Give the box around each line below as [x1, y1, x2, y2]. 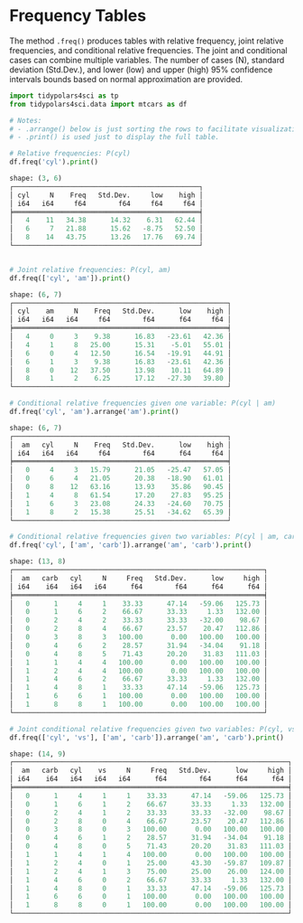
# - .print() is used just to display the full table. [9, 133, 220, 142]
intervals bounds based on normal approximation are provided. [9, 73, 243, 84]
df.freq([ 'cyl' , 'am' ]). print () [9, 273, 131, 283]
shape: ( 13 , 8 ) [9, 557, 67, 566]
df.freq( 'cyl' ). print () [9, 157, 99, 167]
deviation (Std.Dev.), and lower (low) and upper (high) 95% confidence [9, 64, 273, 75]
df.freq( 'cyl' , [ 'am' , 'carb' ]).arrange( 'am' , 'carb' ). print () [9, 541, 252, 550]
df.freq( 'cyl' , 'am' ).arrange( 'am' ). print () [9, 408, 179, 417]
